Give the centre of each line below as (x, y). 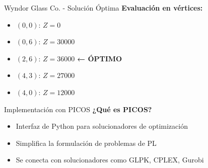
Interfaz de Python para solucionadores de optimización (102, 126)
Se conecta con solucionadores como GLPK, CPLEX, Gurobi (110, 160)
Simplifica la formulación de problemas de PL (86, 143)
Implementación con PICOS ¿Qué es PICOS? (78, 109)
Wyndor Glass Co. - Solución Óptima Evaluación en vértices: (103, 8)
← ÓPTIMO (99, 58)
